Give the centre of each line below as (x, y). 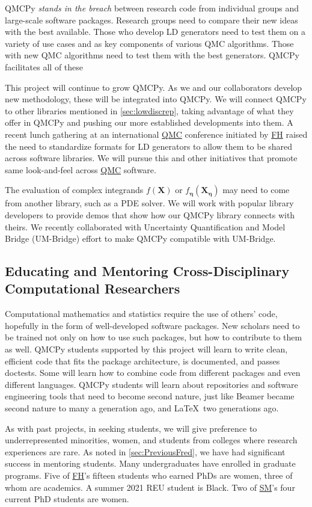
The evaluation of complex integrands (74, 190)
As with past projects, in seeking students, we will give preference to (131, 428)
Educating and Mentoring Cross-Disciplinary (147, 271)
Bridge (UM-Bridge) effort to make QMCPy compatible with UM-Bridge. (140, 238)
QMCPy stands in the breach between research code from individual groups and (152, 8)
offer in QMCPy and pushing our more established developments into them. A (149, 122)
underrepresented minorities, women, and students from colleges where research (151, 440)
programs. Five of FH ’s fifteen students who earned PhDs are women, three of (149, 475)
